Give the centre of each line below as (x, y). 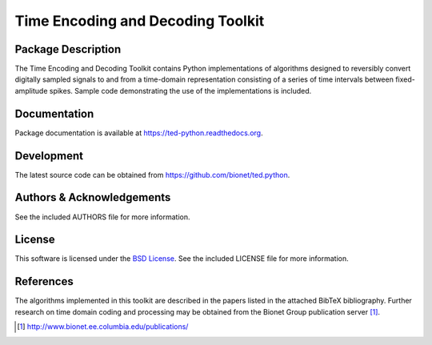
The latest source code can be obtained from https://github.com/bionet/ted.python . (152, 175)
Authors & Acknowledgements (93, 197)
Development (49, 156)
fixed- (405, 79)
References (44, 281)
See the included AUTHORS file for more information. (102, 217)
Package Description (68, 49)
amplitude (31, 90)
